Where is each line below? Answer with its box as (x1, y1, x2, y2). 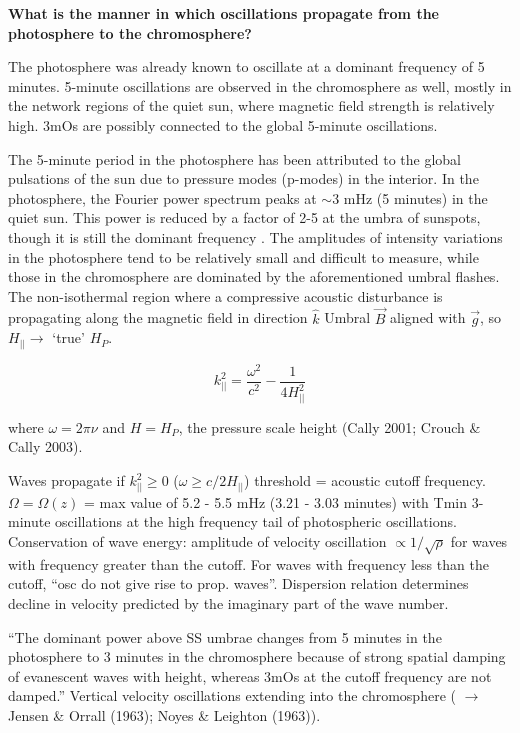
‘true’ (52, 327, 85, 348)
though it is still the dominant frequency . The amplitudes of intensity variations (8, 226, 503, 247)
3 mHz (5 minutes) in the (332, 187, 488, 208)
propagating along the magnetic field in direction (8, 307, 308, 328)
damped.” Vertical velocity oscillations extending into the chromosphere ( (8, 685, 456, 706)
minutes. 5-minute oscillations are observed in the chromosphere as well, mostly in (8, 75, 512, 96)
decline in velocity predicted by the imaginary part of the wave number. (8, 592, 449, 613)
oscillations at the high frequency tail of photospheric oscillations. (55, 511, 457, 532)
